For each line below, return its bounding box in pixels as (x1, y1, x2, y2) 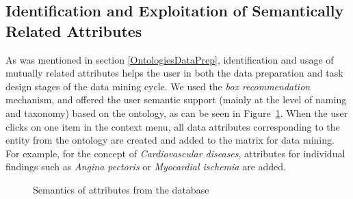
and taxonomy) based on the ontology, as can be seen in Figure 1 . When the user (5, 105, 348, 120)
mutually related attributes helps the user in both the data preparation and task (5, 66, 343, 80)
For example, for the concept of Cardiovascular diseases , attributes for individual (5, 146, 345, 160)
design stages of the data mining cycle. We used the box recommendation (5, 79, 311, 93)
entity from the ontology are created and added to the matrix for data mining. (5, 133, 335, 147)
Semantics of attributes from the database (33, 182, 209, 196)
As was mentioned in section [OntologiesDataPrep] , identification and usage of (5, 52, 334, 66)
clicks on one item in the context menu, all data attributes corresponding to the (5, 119, 340, 133)
